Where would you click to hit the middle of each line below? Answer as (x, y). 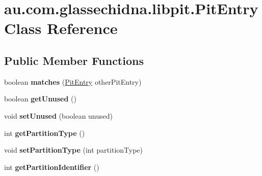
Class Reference (61, 28)
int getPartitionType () (45, 133)
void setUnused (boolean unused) (59, 115)
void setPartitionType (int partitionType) (74, 150)
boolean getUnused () (40, 99)
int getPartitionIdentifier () (52, 167)
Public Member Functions (74, 60)
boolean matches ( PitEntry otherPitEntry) (73, 81)
